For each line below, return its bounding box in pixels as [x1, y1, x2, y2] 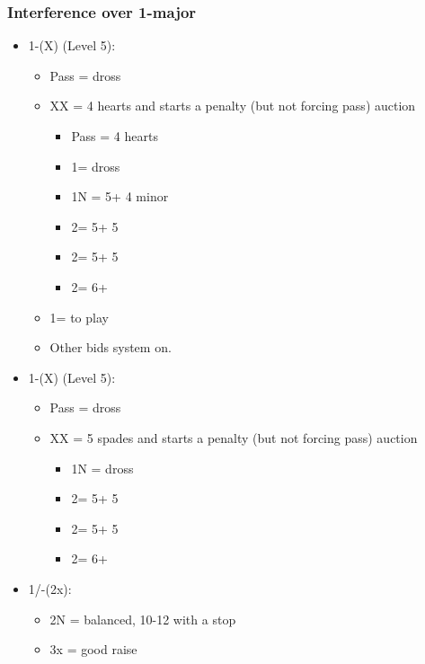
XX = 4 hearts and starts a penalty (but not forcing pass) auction [49, 96, 416, 115]
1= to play [49, 307, 109, 326]
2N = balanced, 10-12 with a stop [49, 609, 236, 628]
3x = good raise [49, 640, 137, 659]
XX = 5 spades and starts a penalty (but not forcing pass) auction [49, 428, 418, 447]
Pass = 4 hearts [71, 127, 158, 145]
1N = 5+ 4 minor [71, 187, 169, 206]
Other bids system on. [49, 338, 172, 357]
